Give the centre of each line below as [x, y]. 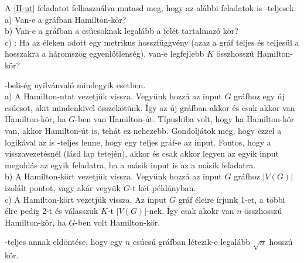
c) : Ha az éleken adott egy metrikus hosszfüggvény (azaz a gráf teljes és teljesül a [152, 42]
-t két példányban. [163, 187]
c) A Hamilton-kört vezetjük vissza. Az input [86, 199]
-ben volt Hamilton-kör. [118, 222]
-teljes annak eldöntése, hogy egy [64, 242]
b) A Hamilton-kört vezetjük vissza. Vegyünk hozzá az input [113, 176]
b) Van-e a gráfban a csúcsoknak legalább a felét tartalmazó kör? [122, 31]
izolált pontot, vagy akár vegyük [63, 187]
